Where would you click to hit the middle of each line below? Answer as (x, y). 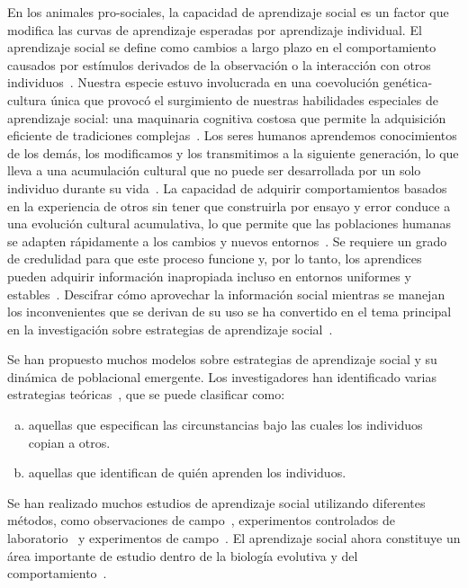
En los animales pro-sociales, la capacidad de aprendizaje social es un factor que (228, 12)
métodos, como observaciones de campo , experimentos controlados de (201, 520)
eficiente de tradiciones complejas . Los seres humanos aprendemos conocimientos (232, 135)
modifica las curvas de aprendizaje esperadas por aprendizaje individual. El (215, 29)
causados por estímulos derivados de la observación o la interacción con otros (219, 64)
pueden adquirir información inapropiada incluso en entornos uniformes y (209, 276)
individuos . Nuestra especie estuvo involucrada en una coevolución (193, 82)
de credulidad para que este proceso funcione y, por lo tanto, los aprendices (215, 258)
